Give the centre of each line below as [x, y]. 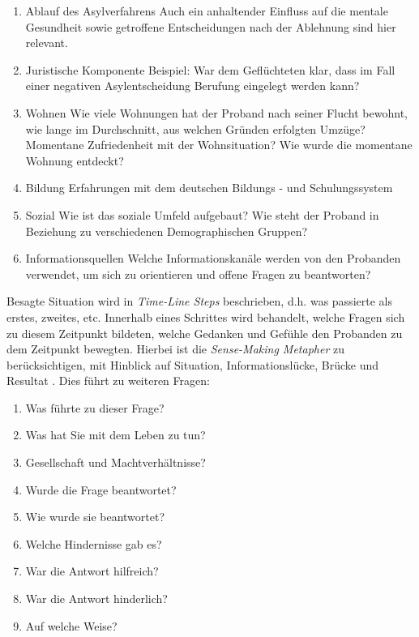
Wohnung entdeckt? [75, 160]
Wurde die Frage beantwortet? [101, 489]
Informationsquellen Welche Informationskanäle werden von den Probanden [213, 258]
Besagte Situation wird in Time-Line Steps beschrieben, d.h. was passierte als [199, 301]
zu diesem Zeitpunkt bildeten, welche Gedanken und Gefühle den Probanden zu [205, 333]
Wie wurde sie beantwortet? [95, 517]
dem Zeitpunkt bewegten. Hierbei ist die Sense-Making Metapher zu [175, 349]
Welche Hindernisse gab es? [94, 543]
